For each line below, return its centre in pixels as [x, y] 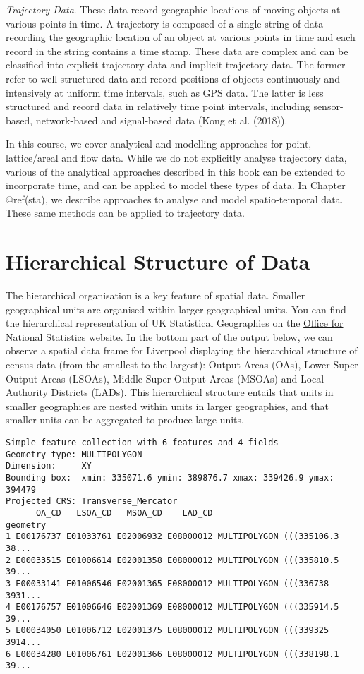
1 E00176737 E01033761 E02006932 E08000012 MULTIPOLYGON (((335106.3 [172, 537]
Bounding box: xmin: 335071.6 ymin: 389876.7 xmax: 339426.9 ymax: [170, 477]
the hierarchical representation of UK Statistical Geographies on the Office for [175, 323]
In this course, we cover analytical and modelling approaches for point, [159, 144]
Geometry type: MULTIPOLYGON [74, 454]
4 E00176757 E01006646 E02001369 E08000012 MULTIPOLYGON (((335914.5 [172, 607]
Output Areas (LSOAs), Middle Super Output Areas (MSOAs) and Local [165, 378]
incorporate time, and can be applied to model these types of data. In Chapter [176, 185]
